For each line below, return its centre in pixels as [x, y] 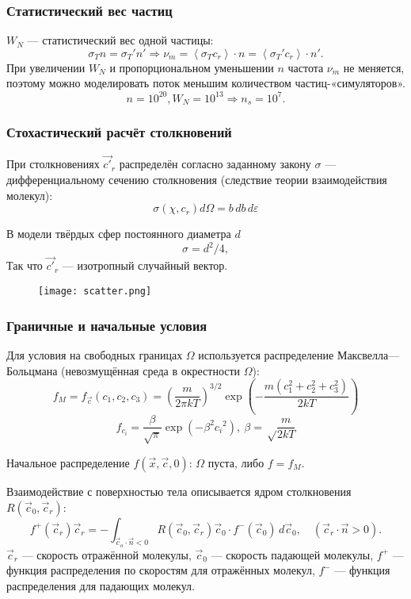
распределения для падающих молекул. [101, 585]
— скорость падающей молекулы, [292, 554]
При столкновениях [53, 164]
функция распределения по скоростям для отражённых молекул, [161, 570]
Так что [25, 265]
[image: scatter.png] [95, 292]
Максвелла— [368, 354]
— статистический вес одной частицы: [120, 40]
